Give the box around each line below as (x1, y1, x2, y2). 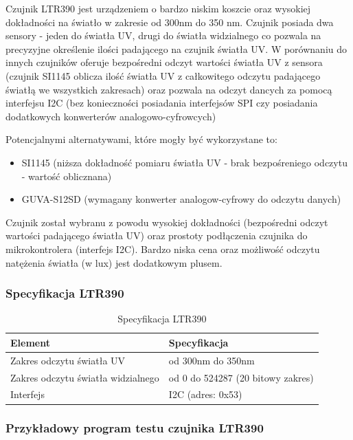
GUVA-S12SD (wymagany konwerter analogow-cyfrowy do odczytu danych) (21, 192, 341, 206)
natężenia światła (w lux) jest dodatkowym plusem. (5, 255, 223, 269)
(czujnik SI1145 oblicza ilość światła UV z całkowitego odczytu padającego (5, 68, 321, 82)
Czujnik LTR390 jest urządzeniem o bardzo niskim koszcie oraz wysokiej (5, 1, 311, 15)
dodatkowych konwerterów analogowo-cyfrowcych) (5, 109, 216, 123)
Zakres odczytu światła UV (10, 353, 126, 367)
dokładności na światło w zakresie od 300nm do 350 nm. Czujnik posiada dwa (5, 14, 334, 29)
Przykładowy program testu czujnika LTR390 (5, 419, 264, 437)
